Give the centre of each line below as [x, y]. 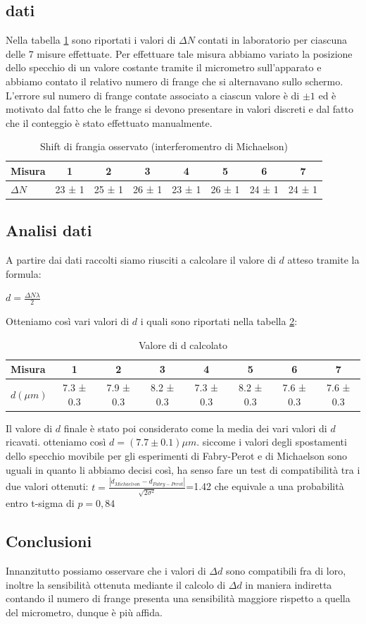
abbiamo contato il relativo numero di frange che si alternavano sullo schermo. [175, 81]
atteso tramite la [323, 260]
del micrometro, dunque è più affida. [84, 612]
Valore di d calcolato [183, 344]
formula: [24, 273]
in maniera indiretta [289, 584]
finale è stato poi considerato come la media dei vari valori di [195, 428]
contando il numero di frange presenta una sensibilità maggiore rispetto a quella [178, 598]
